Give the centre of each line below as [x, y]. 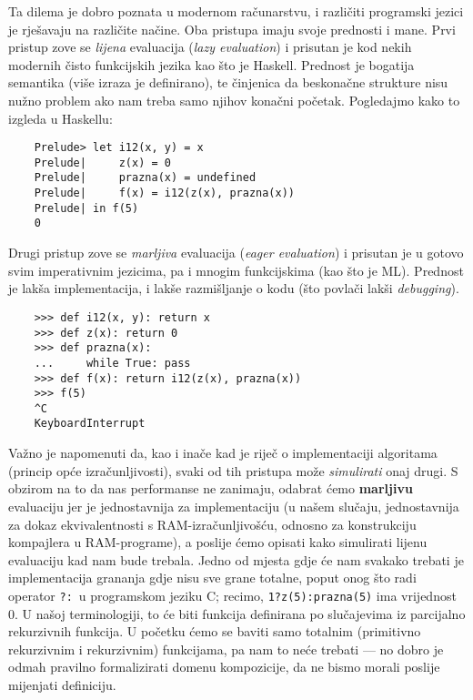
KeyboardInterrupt [90, 424]
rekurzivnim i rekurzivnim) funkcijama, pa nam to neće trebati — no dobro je [226, 649]
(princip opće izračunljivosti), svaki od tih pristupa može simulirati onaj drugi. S [233, 470]
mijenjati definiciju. [62, 684]
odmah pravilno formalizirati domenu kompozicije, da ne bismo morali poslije [224, 667]
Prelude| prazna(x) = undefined [145, 178]
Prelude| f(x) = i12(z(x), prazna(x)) [164, 193]
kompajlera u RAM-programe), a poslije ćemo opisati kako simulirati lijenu [218, 542]
